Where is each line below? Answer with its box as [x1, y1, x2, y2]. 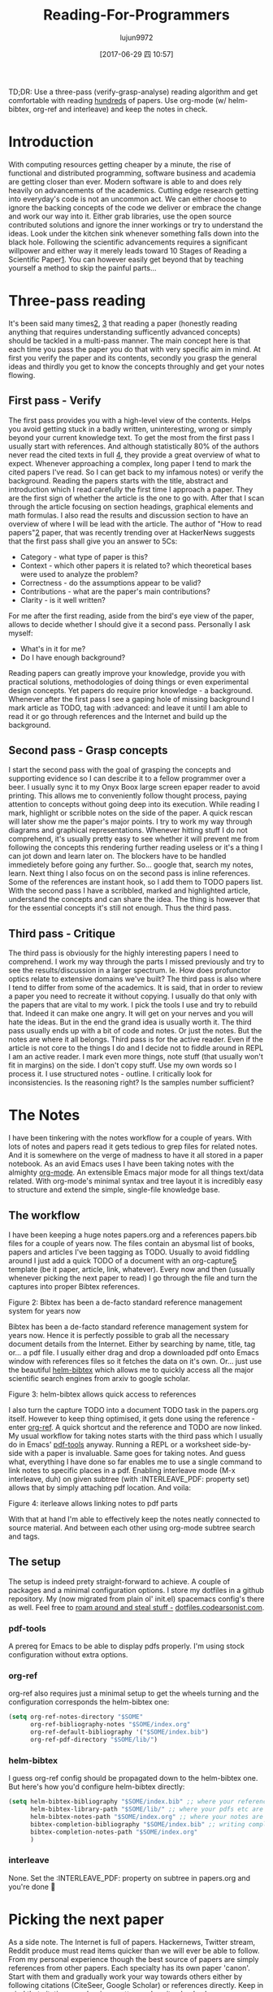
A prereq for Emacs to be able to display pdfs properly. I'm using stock [8, 1641, 245, 1651]
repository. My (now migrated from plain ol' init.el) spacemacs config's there [8, 1594, 265, 1604]
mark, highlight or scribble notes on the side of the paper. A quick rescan [8, 808, 253, 818]
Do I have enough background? [19, 652, 126, 662]
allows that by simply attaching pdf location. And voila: [8, 1483, 191, 1492]
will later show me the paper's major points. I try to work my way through [8, 816, 253, 826]
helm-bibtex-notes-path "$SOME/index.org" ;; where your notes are [29, 1812, 264, 1821]
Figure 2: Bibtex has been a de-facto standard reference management [8, 1297, 243, 1307]
